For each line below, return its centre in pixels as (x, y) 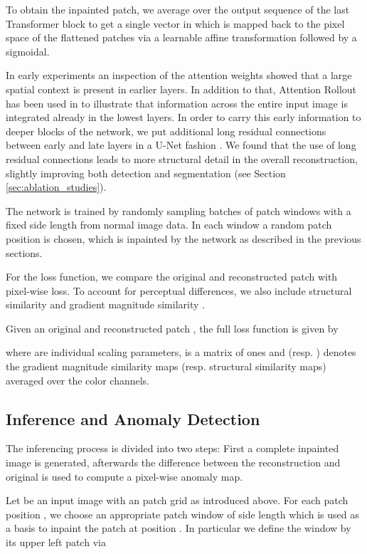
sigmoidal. (28, 51)
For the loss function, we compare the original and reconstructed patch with (172, 277)
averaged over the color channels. (78, 380)
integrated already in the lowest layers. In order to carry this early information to (183, 117)
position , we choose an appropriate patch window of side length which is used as (182, 514)
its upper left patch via (56, 542)
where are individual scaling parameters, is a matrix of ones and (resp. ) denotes (181, 352)
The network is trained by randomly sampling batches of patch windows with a (179, 210)
